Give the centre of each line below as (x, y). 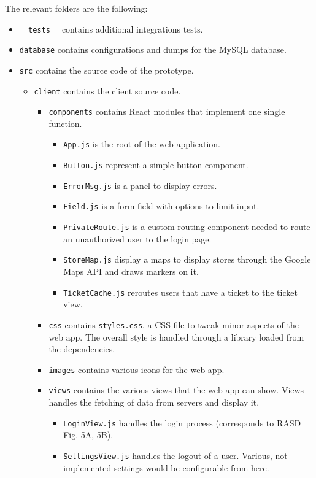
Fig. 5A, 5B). (88, 435)
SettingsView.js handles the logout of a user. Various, (168, 455)
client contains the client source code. (107, 91)
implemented (87, 467)
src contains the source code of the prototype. (106, 70)
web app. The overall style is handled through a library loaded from (176, 337)
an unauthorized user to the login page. (137, 238)
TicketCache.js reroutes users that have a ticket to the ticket (180, 292)
